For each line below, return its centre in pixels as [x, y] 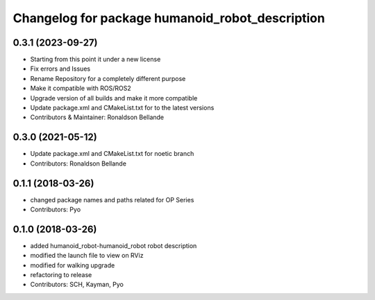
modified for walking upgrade [73, 265]
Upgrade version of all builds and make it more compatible [114, 98]
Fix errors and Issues [60, 69]
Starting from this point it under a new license [95, 60]
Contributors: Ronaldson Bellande [78, 164]
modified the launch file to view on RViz [87, 256]
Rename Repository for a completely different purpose [108, 78]
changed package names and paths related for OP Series [112, 200]
